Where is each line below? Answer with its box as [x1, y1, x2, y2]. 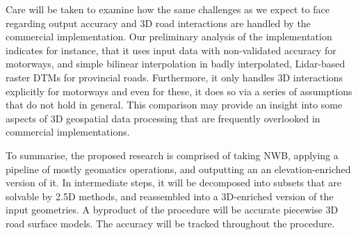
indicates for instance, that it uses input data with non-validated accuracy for [6, 42, 336, 57]
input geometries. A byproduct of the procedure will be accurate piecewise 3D [6, 202, 339, 217]
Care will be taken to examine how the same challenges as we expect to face [6, 2, 330, 16]
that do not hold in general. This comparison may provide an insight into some [6, 97, 343, 112]
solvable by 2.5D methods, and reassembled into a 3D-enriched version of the [6, 188, 334, 203]
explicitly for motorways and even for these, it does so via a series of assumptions [6, 83, 352, 98]
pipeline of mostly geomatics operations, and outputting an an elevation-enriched [6, 161, 351, 176]
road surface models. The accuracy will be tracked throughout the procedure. [6, 216, 335, 230]
